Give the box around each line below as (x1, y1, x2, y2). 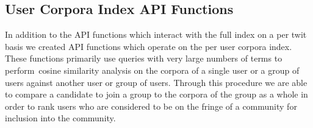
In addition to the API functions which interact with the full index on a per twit (5, 28, 307, 41)
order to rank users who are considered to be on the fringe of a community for (5, 99, 297, 112)
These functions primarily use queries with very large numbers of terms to (5, 52, 282, 65)
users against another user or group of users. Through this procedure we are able (5, 76, 308, 88)
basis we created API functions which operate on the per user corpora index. (5, 40, 292, 52)
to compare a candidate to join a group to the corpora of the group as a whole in (5, 88, 308, 101)
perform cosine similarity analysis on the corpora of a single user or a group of (5, 63, 300, 76)
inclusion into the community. (5, 112, 116, 124)
